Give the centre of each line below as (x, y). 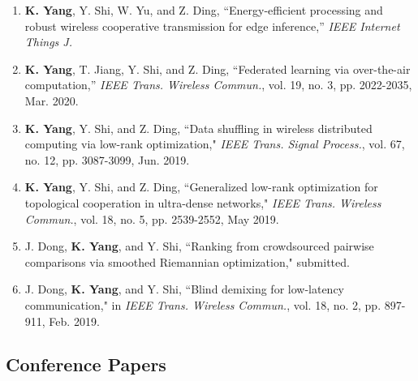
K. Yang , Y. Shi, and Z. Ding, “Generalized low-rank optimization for (201, 187)
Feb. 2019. (74, 321)
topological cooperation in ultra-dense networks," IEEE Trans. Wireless (203, 202)
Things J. (48, 42)
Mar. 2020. (52, 100)
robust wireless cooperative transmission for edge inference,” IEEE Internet (212, 26)
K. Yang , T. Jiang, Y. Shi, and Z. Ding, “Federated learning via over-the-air (218, 68)
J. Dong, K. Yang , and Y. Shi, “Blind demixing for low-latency (185, 289)
